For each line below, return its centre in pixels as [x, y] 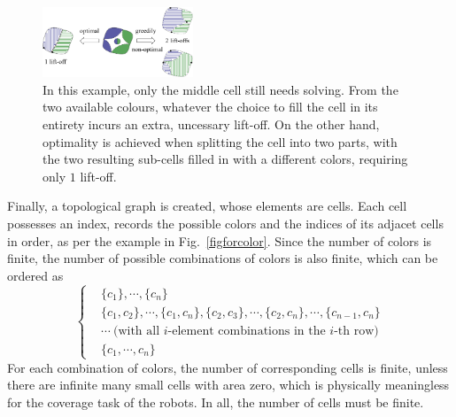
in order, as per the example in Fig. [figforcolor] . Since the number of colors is [220, 240]
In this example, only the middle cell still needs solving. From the [220, 89]
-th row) [356, 331]
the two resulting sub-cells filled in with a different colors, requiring [225, 159]
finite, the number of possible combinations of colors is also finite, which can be [223, 258]
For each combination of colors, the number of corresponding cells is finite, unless [228, 367]
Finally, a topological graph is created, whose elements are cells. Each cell [207, 206]
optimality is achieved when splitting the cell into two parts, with [220, 141]
